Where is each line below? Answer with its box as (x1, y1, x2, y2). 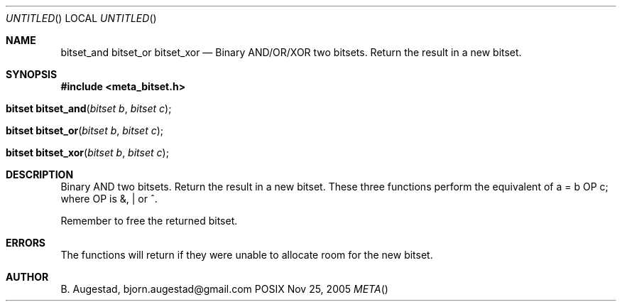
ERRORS (6, 237, 46, 249)
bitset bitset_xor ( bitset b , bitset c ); (6, 146, 169, 158)
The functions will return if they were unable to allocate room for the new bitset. (60, 249, 433, 261)
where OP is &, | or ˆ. (60, 193, 158, 205)
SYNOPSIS (6, 68, 58, 80)
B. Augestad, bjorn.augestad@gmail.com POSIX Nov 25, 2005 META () (60, 283, 388, 295)
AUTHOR (6, 271, 49, 283)
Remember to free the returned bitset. (60, 215, 238, 227)
